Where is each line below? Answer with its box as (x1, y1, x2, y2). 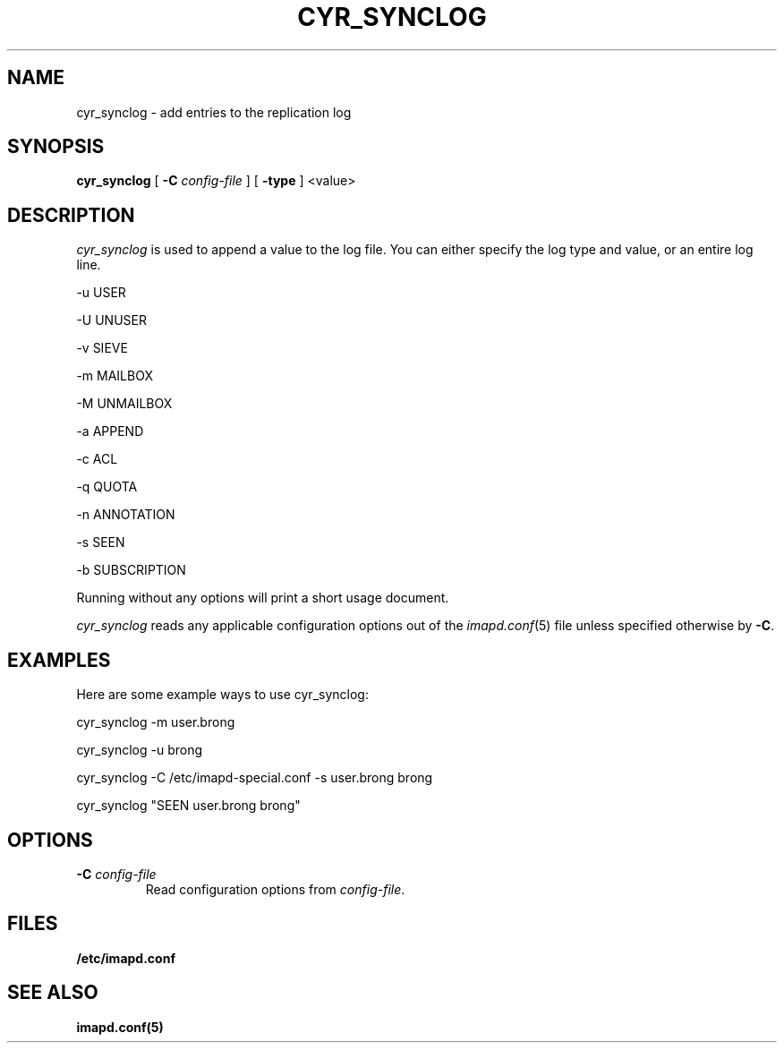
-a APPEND (76, 423, 144, 440)
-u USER (76, 285, 126, 301)
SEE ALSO (7, 981, 98, 1004)
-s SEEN (76, 534, 125, 551)
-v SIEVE (76, 340, 128, 356)
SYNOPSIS (7, 135, 105, 158)
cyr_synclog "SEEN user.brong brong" (76, 798, 301, 814)
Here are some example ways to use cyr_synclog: (76, 687, 369, 703)
